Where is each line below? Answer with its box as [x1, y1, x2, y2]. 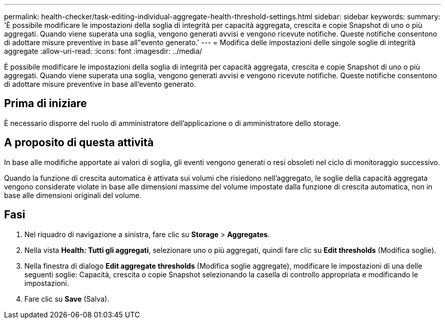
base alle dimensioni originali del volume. [4, 190, 142, 200]
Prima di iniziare [4, 97, 87, 110]
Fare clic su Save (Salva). [24, 294, 109, 303]
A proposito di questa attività [4, 136, 154, 149]
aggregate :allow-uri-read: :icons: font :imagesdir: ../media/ [4, 47, 202, 55]
